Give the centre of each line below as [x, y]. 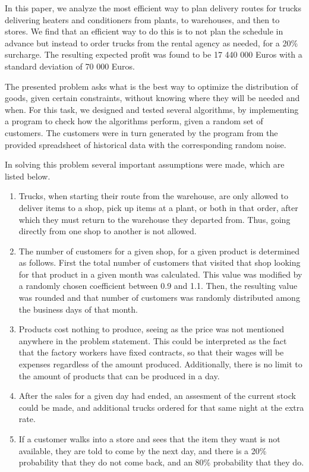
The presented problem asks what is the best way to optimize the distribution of [152, 86]
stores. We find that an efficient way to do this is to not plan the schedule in [144, 31]
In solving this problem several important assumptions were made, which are [145, 164]
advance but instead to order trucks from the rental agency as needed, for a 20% [152, 43]
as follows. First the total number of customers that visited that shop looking [160, 262]
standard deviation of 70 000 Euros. [70, 66]
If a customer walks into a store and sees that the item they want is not [149, 439]
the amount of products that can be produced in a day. [119, 375]
